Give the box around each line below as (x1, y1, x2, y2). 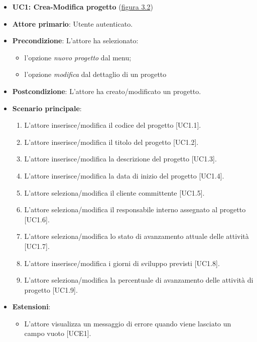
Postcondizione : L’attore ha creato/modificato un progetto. (12, 85, 201, 96)
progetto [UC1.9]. (24, 284, 78, 295)
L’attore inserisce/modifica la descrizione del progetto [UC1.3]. (24, 153, 217, 164)
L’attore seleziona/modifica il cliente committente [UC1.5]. (24, 187, 205, 198)
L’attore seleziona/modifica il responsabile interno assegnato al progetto (24, 204, 246, 215)
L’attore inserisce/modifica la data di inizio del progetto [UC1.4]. (24, 170, 224, 181)
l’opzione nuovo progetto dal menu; (24, 52, 132, 62)
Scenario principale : (12, 103, 82, 113)
